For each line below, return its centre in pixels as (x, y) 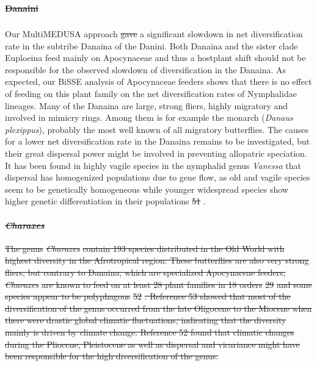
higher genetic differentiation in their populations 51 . (105, 201)
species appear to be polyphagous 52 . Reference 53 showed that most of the (148, 296)
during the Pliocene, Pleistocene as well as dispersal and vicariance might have (152, 344)
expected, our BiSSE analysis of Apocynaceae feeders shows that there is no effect (158, 81)
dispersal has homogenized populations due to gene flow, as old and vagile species (158, 177)
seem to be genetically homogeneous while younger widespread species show (147, 189)
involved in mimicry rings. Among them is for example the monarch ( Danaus (149, 117)
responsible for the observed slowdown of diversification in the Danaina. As (146, 69)
